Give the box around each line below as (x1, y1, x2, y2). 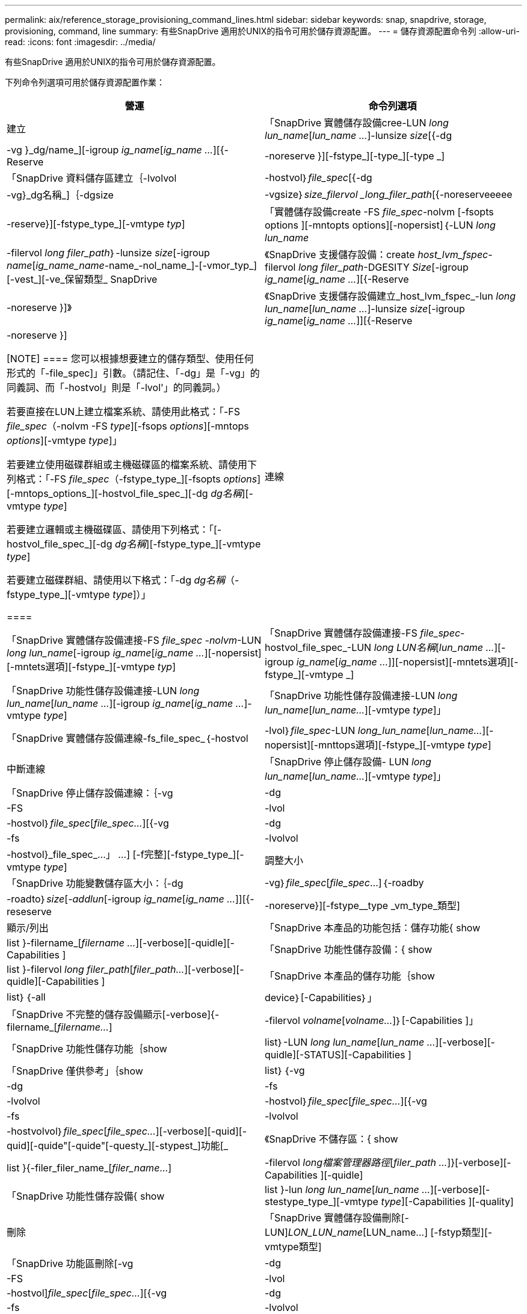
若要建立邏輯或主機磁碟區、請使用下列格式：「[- (7, 523, 222, 535)
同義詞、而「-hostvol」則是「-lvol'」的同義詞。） (7, 381, 226, 393)
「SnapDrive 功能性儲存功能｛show (7, 1043, 167, 1055)
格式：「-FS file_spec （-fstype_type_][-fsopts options (16, 473, 257, 485)
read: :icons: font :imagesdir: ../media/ (5, 37, 156, 47)
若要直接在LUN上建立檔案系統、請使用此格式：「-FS (7, 406, 241, 418)
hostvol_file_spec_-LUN (265, 641, 372, 653)
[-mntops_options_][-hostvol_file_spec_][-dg (7, 487, 208, 499)
